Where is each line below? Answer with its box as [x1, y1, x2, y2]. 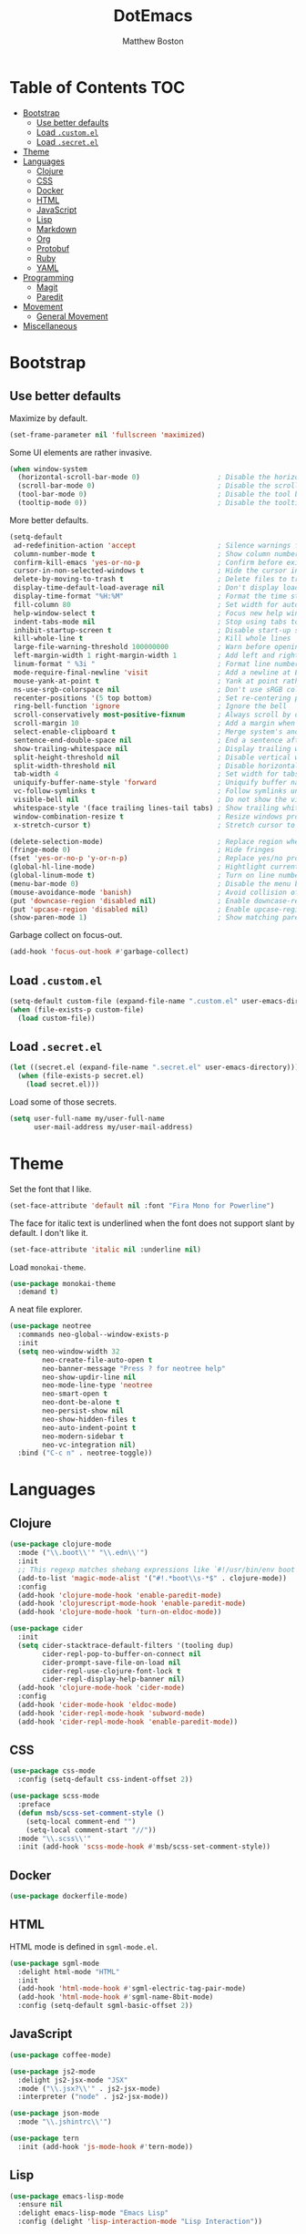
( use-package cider [9, 1624, 84, 1633]
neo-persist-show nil [42, 1406, 125, 1416]
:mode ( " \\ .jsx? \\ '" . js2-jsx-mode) [17, 2084, 161, 2093]
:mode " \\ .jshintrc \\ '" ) [17, 2117, 112, 2126]
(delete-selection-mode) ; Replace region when [9, 837, 303, 846]
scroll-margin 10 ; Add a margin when [13, 719, 296, 728]
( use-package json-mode [9, 2109, 100, 2118]
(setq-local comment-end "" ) [25, 1817, 137, 1826]
